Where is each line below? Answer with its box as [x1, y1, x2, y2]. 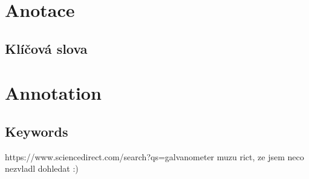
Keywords [5, 122, 68, 140]
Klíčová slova [5, 39, 88, 57]
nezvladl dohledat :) [5, 162, 79, 175]
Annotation [5, 80, 102, 105]
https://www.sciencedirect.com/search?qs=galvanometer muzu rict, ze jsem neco [5, 150, 304, 163]
